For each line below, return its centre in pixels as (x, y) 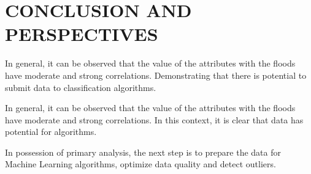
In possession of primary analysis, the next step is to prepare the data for (143, 152)
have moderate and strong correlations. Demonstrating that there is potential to (156, 75)
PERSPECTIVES (82, 34)
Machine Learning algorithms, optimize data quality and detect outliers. (140, 164)
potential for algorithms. (51, 132)
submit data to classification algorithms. (81, 87)
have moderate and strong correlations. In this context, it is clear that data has (154, 119)
